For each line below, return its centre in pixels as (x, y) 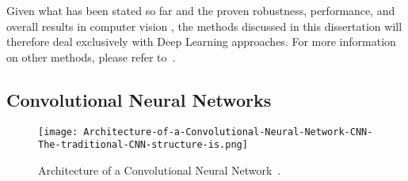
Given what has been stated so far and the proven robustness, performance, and (201, 10)
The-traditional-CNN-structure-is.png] (143, 145)
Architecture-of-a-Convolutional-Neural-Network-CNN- (228, 132)
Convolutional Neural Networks (139, 99)
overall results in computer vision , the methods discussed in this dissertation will (204, 26)
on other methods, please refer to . (91, 57)
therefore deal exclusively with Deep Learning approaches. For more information (201, 41)
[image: (58, 132)
